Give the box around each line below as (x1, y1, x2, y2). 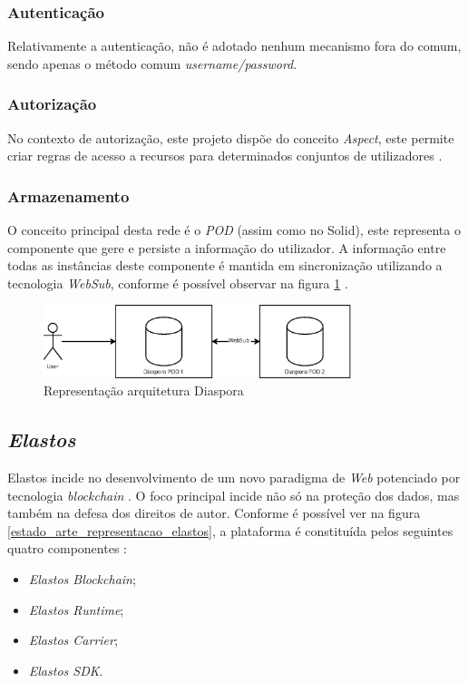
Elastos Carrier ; (28, 630, 118, 649)
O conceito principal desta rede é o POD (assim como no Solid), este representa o (7, 220, 461, 239)
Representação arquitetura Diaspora (44, 381, 244, 400)
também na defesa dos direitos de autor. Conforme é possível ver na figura (7, 503, 421, 522)
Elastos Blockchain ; (28, 569, 136, 588)
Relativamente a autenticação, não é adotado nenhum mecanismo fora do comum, (7, 36, 462, 55)
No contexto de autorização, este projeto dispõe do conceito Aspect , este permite (7, 128, 454, 147)
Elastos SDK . (28, 660, 103, 679)
